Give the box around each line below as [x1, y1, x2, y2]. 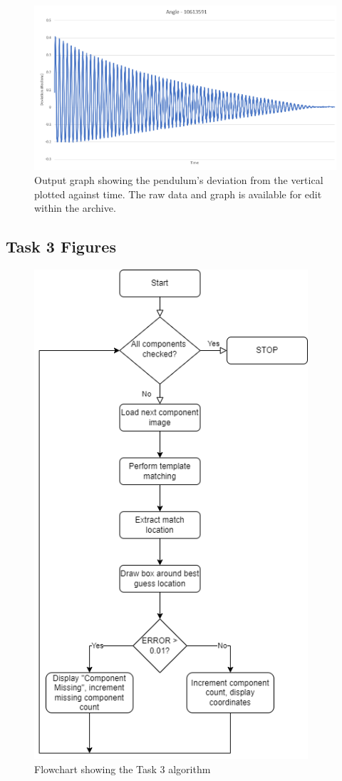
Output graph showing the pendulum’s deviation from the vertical [34, 172, 323, 187]
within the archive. [34, 200, 116, 215]
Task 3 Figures [6, 235, 116, 257]
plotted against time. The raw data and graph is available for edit [34, 186, 322, 201]
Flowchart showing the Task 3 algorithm [34, 761, 211, 776]
